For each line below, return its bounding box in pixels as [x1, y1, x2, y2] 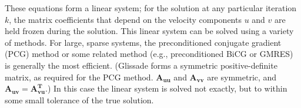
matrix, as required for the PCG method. [5, 70, 153, 83]
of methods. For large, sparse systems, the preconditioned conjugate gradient [5, 36, 282, 48]
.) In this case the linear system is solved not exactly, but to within [45, 82, 287, 95]
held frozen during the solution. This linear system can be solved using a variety [5, 25, 294, 37]
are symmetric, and [207, 70, 277, 83]
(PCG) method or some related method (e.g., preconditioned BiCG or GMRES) [5, 48, 293, 60]
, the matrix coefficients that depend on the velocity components [9, 13, 242, 25]
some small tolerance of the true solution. [5, 93, 154, 106]
